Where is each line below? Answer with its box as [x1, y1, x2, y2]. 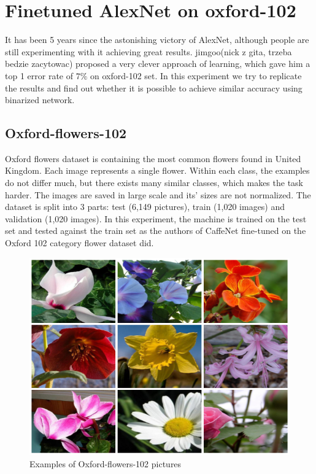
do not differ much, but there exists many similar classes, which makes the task [5, 176, 303, 189]
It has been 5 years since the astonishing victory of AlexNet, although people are [5, 33, 309, 46]
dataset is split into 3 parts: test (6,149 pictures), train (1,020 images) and [5, 200, 285, 213]
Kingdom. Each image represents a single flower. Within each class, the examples [5, 164, 310, 177]
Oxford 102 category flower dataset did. [5, 236, 154, 249]
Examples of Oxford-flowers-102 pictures [29, 457, 182, 470]
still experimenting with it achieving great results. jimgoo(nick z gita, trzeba [5, 45, 292, 58]
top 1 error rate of [5, 69, 73, 82]
